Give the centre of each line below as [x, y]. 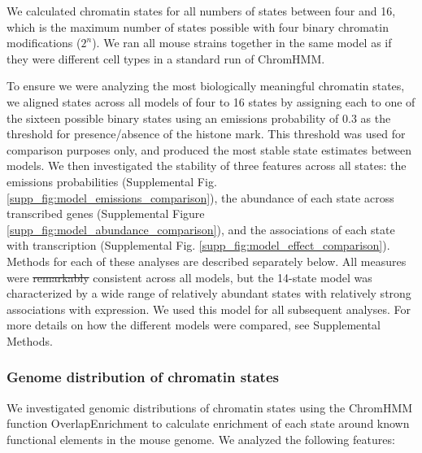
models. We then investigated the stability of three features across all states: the [207, 166]
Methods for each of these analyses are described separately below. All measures [207, 261]
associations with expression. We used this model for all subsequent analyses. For [209, 309]
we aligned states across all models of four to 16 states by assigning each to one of [211, 101]
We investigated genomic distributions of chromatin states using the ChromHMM [210, 407]
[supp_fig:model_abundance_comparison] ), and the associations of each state [201, 229]
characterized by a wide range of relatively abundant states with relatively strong [209, 293]
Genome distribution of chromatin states [143, 377]
